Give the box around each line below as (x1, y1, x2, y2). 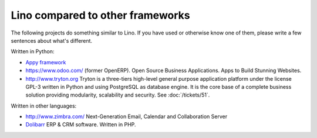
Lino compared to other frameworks (11, 9, 190, 22)
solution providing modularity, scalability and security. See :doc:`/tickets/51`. (25, 91, 210, 99)
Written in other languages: (11, 102, 77, 109)
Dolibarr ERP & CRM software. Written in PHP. (25, 121, 136, 128)
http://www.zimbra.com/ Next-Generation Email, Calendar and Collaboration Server (25, 113, 228, 120)
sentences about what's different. (11, 37, 93, 44)
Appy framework (25, 58, 66, 65)
